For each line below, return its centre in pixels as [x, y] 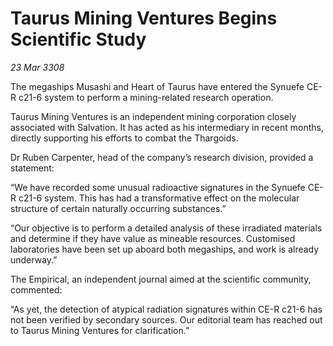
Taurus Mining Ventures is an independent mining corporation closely [153, 116]
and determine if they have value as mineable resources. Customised [153, 238]
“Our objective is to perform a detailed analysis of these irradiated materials [166, 228]
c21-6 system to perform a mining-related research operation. [146, 97]
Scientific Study [78, 39]
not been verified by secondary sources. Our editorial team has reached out [166, 319]
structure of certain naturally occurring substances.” [118, 208]
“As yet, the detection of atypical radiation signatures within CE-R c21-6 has [166, 309]
